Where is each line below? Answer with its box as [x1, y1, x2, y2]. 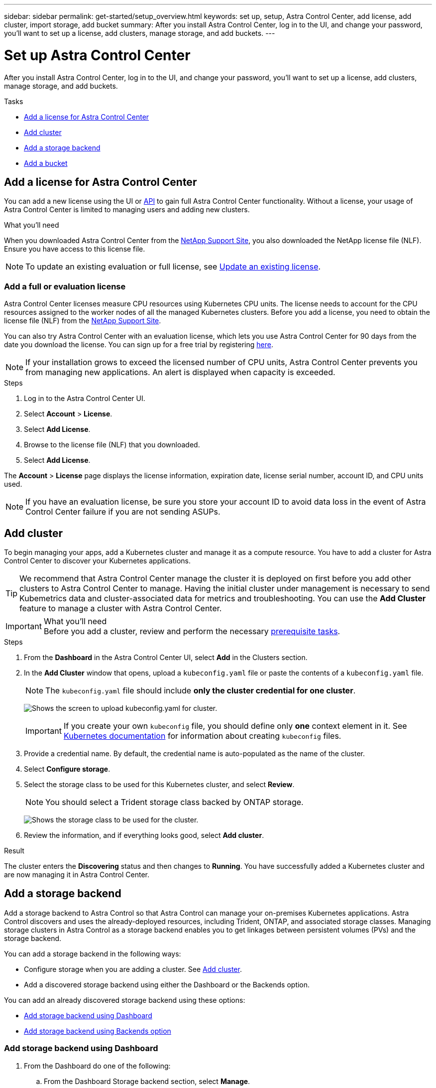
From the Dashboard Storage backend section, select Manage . [44, 1077, 250, 1086]
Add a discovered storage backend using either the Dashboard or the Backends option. [24, 980, 310, 989]
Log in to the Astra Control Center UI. [24, 394, 145, 403]
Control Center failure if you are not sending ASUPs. [25, 507, 220, 517]
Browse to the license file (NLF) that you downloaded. [24, 440, 200, 449]
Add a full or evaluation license [4, 281, 126, 291]
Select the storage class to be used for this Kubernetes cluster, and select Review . [24, 780, 295, 789]
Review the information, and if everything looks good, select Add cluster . [24, 830, 264, 839]
